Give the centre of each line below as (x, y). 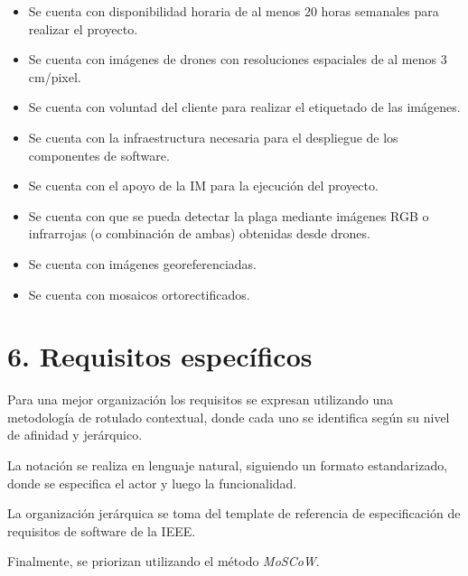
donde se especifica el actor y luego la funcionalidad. (152, 483)
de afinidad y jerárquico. (75, 435)
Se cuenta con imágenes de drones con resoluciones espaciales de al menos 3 (238, 59)
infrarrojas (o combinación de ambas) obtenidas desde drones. (199, 233)
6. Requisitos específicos (160, 356)
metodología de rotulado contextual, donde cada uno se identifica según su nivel (229, 417)
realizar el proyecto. (83, 28)
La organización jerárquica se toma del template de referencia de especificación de (234, 513)
